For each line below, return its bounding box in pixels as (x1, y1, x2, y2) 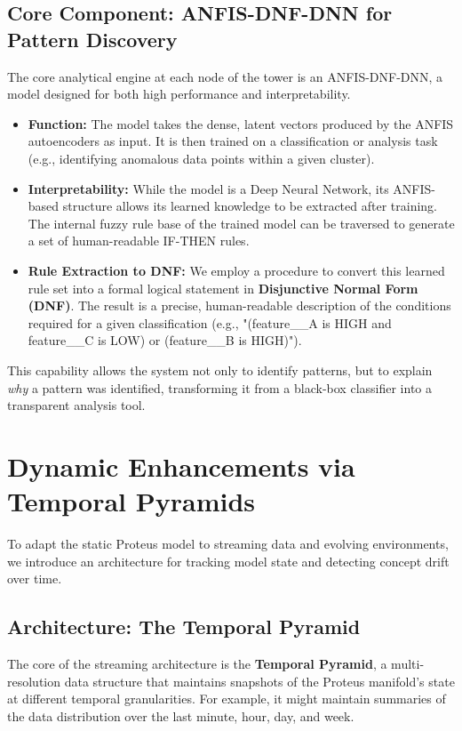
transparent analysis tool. (7, 396, 146, 414)
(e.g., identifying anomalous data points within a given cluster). (28, 149, 375, 167)
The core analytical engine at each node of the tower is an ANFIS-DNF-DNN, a (7, 67, 443, 85)
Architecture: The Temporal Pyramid (7, 613, 361, 640)
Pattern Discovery (7, 25, 178, 52)
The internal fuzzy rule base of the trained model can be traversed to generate (28, 213, 455, 232)
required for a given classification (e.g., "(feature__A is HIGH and (28, 313, 392, 332)
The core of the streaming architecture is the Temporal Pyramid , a (7, 654, 387, 672)
